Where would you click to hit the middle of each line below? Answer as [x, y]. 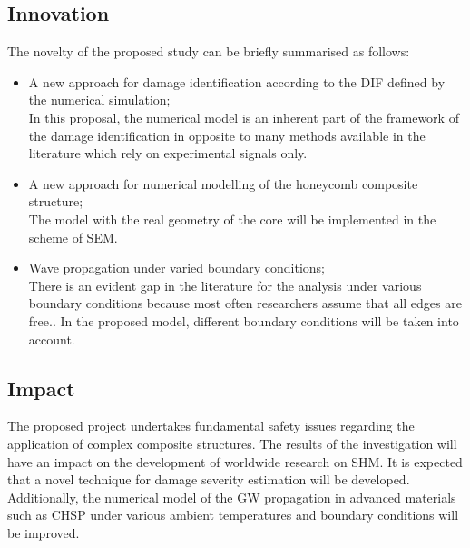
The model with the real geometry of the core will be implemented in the [232, 219]
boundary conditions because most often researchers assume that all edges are [245, 303]
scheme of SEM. [73, 237]
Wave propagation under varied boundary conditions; [176, 268]
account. [52, 339]
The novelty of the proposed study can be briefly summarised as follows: [209, 51]
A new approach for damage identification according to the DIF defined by [237, 81]
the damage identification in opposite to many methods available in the [227, 135]
